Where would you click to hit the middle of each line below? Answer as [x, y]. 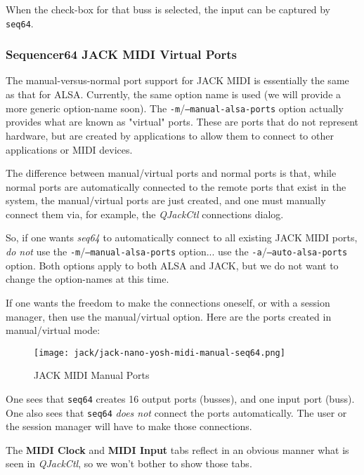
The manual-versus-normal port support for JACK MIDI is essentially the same [177, 80]
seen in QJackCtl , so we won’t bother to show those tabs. [129, 463]
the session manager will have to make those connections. [129, 426]
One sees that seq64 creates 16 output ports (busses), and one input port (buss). [180, 398]
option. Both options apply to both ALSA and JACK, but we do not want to [172, 265]
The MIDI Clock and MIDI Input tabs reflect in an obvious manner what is [177, 449]
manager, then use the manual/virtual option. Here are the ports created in [169, 316]
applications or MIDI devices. [69, 149]
